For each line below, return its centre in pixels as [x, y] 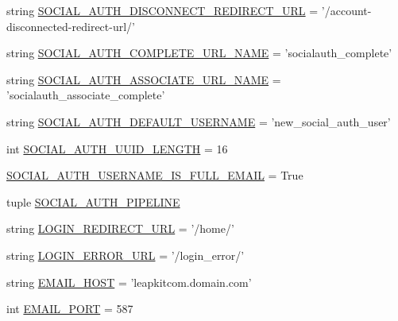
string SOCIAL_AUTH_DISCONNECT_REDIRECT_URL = [162, 10]
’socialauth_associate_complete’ [86, 95]
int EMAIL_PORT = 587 [70, 309]
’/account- [346, 10]
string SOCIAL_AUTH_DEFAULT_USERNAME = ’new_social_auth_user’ [199, 121]
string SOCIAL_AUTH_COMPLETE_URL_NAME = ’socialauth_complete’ [199, 53]
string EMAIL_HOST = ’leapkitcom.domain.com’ [129, 282]
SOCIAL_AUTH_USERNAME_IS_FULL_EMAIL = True [155, 175]
